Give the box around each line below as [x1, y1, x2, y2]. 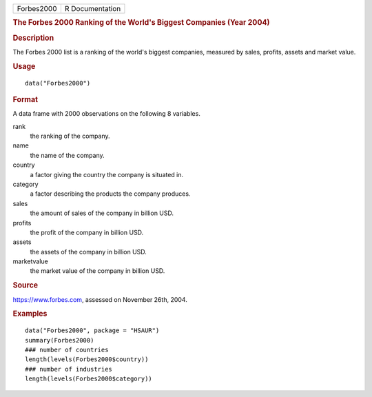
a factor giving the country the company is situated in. [30, 170, 184, 179]
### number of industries [25, 365, 113, 373]
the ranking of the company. [30, 132, 110, 141]
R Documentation [64, 4, 121, 13]
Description [12, 33, 54, 43]
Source [12, 281, 39, 290]
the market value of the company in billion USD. [30, 267, 165, 275]
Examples [12, 309, 48, 318]
